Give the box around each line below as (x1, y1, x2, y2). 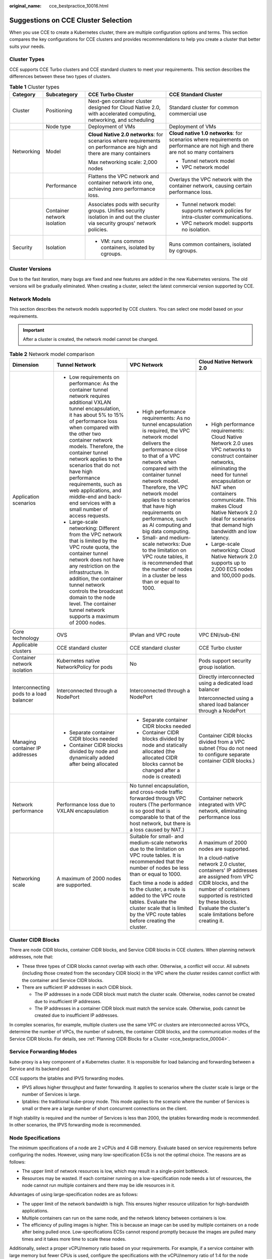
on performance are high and (88, 144, 158, 151)
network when (142, 459, 176, 466)
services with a (80, 500, 116, 507)
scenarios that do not (69, 462, 120, 469)
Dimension (12, 362, 39, 369)
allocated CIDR (142, 754, 178, 761)
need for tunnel (211, 471, 248, 478)
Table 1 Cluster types (9, 83, 60, 90)
